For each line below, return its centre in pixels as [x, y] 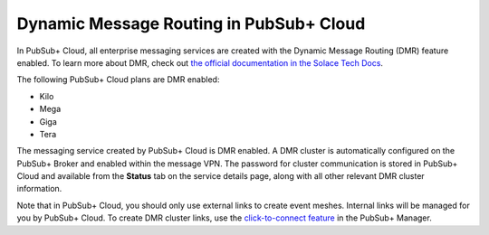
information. [39, 189]
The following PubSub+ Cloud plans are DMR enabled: [118, 80]
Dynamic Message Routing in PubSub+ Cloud [191, 23]
